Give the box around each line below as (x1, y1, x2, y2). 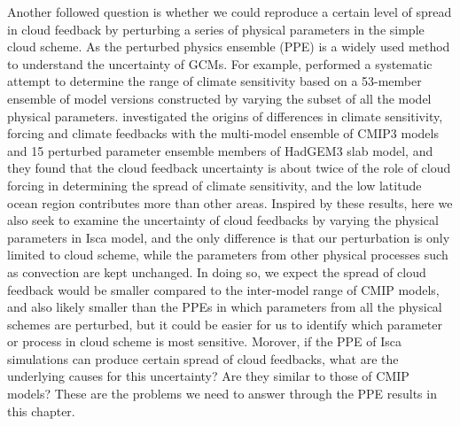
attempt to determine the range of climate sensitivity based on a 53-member (7, 72, 422, 90)
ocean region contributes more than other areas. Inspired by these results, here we (7, 193, 453, 212)
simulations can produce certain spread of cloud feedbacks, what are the (7, 349, 399, 368)
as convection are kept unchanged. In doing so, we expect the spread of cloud (7, 262, 426, 281)
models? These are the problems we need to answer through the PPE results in (7, 384, 437, 403)
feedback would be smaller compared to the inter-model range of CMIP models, (7, 280, 440, 298)
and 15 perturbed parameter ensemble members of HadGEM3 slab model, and (7, 141, 433, 159)
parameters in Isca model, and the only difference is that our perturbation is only (7, 228, 450, 246)
